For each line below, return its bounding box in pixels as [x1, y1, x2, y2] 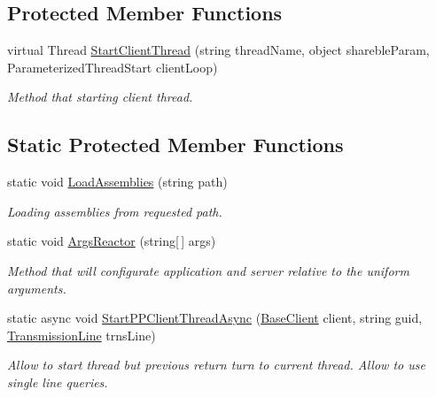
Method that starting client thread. [7, 88, 193, 106]
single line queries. [7, 372, 108, 391]
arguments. [7, 279, 66, 297]
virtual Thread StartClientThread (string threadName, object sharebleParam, [7, 41, 430, 59]
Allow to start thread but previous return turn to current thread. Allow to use [7, 355, 425, 374]
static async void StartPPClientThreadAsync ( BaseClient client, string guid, [7, 309, 423, 327]
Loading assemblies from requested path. [7, 202, 222, 220]
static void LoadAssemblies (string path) [7, 172, 228, 191]
